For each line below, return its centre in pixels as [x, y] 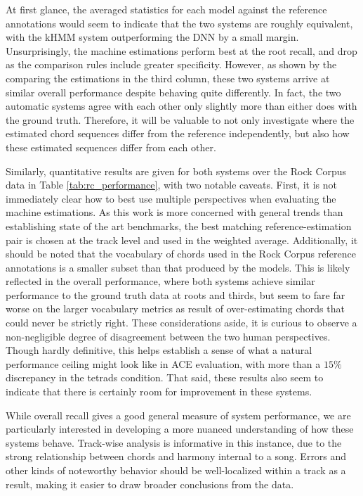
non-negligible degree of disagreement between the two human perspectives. [168, 336]
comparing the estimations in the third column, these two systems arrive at [168, 78]
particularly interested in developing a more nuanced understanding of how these [180, 429]
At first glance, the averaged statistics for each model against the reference [166, 9]
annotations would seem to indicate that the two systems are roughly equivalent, [179, 23]
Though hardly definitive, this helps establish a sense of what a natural [159, 350]
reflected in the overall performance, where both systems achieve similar [160, 281]
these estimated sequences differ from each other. [111, 147]
